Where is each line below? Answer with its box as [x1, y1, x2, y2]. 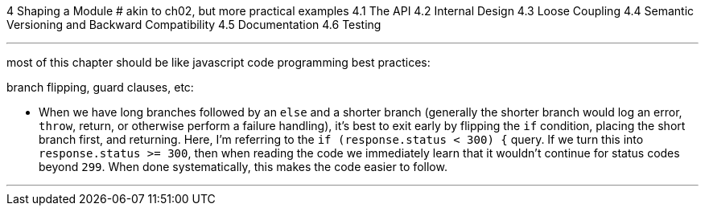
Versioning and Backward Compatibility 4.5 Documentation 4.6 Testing [6, 18, 381, 31]
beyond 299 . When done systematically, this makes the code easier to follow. [39, 160, 447, 173]
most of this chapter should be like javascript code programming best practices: [6, 55, 431, 69]
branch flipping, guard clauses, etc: [6, 80, 194, 94]
